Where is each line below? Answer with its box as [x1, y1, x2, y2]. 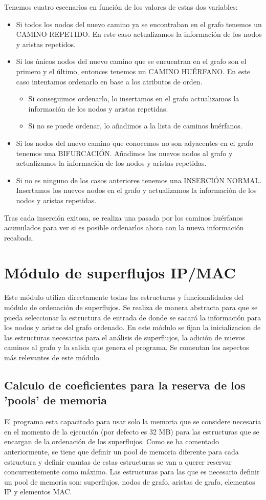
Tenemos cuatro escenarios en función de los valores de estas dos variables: [4, 2, 238, 12]
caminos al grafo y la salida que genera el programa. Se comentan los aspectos [4, 342, 249, 353]
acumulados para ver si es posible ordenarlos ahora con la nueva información [4, 222, 244, 233]
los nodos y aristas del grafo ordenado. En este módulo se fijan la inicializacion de [4, 322, 261, 333]
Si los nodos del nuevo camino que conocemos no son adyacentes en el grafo [16, 137, 253, 148]
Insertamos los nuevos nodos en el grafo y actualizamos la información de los [16, 185, 257, 195]
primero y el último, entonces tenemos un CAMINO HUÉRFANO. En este [16, 66, 251, 76]
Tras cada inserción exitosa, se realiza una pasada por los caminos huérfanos [4, 212, 243, 223]
